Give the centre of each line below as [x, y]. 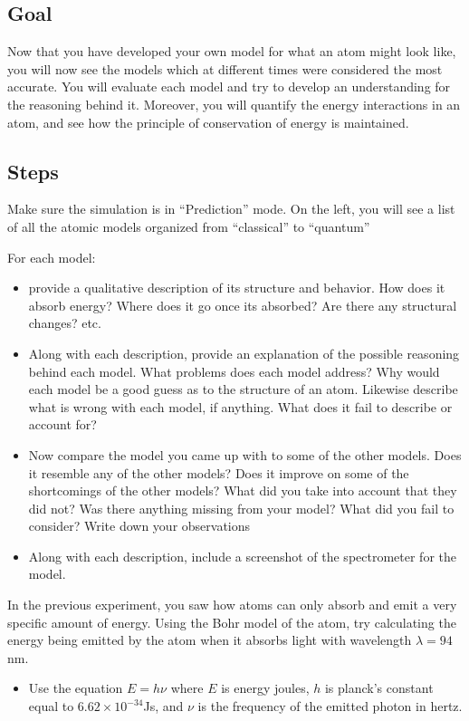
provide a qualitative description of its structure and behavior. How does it [237, 288]
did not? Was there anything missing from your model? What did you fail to [241, 508]
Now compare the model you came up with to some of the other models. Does [245, 454]
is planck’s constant [379, 688]
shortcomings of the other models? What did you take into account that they [243, 490]
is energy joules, [265, 688]
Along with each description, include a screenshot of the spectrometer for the [243, 556]
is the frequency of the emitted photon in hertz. [330, 706]
